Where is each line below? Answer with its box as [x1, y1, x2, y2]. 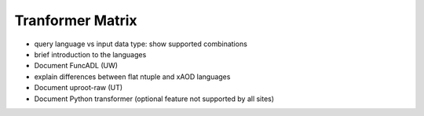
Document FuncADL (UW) [34, 61, 118, 71]
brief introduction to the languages [34, 49, 147, 59]
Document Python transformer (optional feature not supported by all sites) [34, 94, 275, 103]
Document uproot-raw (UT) [34, 83, 123, 92]
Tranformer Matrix [14, 12, 137, 29]
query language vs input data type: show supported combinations [34, 39, 247, 49]
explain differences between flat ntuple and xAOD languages [34, 71, 231, 82]
